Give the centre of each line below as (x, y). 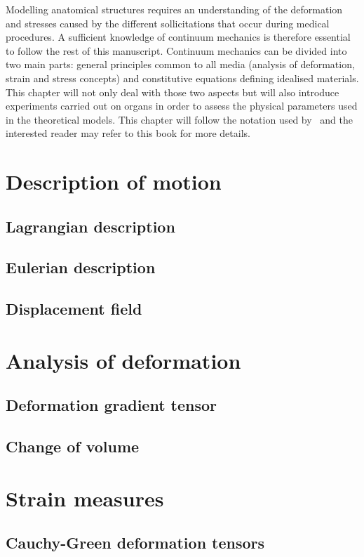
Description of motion (114, 182)
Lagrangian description (90, 226)
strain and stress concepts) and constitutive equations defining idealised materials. (182, 78)
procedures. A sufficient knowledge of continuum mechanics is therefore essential (178, 37)
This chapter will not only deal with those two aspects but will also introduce (173, 92)
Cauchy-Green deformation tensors (135, 543)
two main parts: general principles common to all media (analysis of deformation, (180, 64)
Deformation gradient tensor (112, 405)
